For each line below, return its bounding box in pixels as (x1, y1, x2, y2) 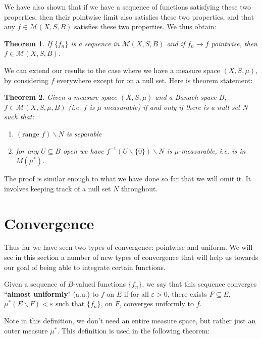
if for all (124, 288, 149, 299)
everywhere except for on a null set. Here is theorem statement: (57, 75, 253, 85)
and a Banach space (155, 92, 217, 102)
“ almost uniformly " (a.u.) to (4, 288, 99, 299)
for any (16, 145, 38, 156)
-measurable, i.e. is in (179, 145, 246, 156)
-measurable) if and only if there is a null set (101, 101, 240, 112)
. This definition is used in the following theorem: (57, 325, 210, 335)
